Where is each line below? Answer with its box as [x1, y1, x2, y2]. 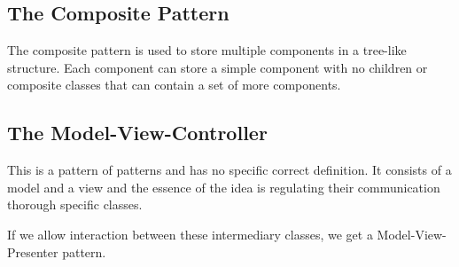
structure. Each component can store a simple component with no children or [7, 58, 428, 76]
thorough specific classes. [7, 195, 143, 214]
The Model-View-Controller [7, 119, 268, 146]
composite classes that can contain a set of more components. [7, 75, 341, 94]
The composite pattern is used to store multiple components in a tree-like [7, 41, 407, 59]
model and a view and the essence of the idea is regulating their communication [7, 177, 440, 196]
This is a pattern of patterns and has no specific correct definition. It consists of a [7, 161, 452, 179]
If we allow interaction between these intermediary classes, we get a [7, 224, 373, 243]
